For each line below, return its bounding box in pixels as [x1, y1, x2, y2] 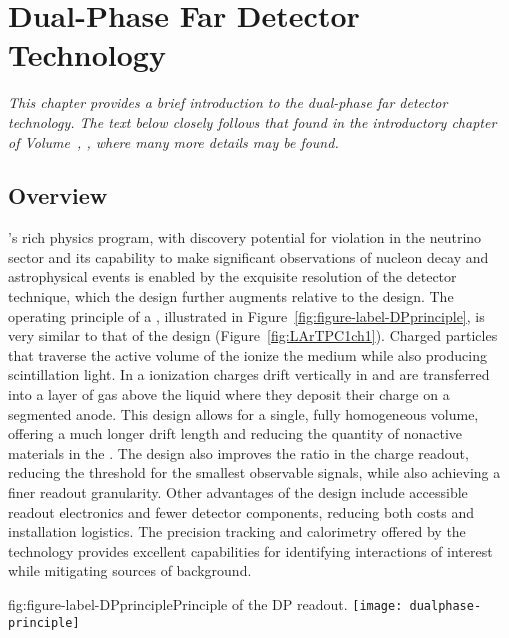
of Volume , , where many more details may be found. [8, 131, 339, 152]
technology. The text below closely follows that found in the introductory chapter [8, 111, 497, 132]
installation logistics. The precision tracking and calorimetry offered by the [8, 521, 466, 542]
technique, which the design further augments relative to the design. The [8, 286, 454, 307]
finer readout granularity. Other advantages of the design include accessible [8, 482, 468, 503]
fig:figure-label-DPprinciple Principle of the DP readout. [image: [8, 593, 403, 614]
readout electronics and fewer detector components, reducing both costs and [8, 501, 474, 522]
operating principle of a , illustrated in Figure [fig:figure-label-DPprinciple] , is [8, 305, 485, 326]
